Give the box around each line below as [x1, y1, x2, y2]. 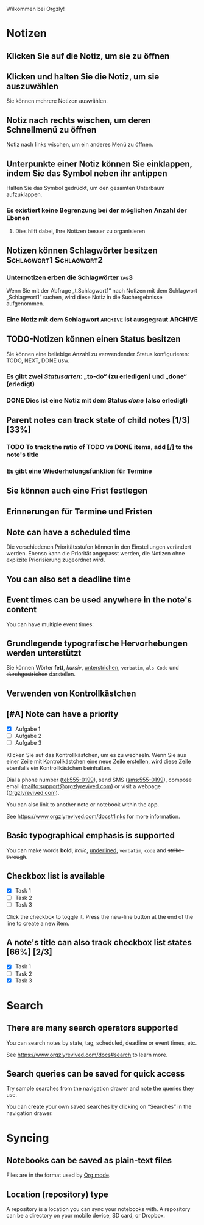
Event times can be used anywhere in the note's [6, 595, 192, 605]
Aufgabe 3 [15, 739, 42, 746]
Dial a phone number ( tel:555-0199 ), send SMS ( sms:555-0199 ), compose [6, 776, 192, 783]
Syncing [6, 1131, 49, 1145]
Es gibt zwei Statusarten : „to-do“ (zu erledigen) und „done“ [6, 372, 187, 381]
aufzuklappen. [6, 191, 43, 198]
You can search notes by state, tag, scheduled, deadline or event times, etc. [6, 1039, 197, 1047]
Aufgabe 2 [15, 732, 42, 739]
